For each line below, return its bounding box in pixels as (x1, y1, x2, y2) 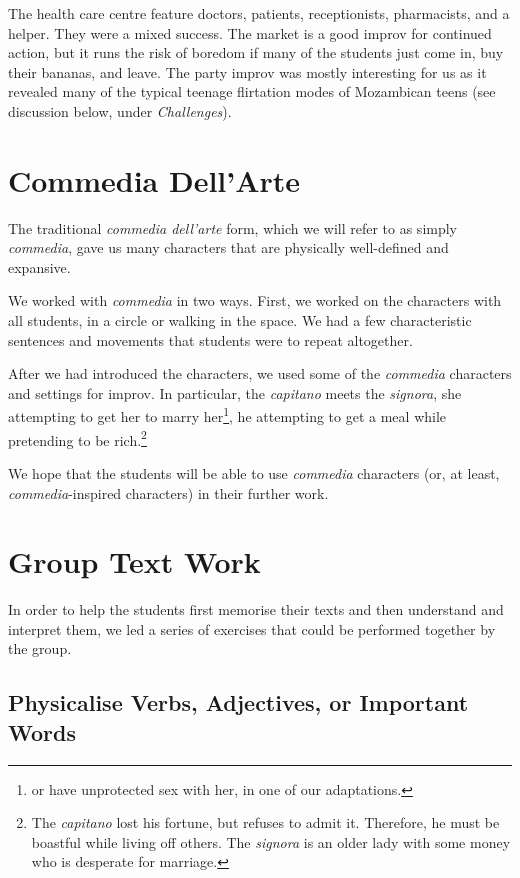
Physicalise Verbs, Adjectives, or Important (8, 687, 469, 718)
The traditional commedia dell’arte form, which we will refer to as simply (8, 217, 458, 238)
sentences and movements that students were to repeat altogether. (8, 329, 413, 350)
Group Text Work (8, 541, 261, 582)
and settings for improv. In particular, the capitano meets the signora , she (8, 382, 462, 403)
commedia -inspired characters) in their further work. (8, 482, 329, 503)
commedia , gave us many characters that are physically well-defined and (8, 237, 449, 258)
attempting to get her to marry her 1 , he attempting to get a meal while (8, 403, 447, 427)
